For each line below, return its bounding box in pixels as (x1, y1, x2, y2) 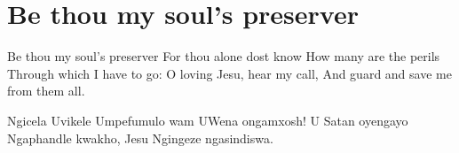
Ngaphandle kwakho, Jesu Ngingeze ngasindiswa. (7, 128, 273, 147)
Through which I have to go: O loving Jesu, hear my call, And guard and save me (7, 64, 452, 82)
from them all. (7, 81, 85, 100)
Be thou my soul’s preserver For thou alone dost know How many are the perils (7, 47, 440, 65)
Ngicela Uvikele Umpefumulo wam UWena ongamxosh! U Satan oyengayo (7, 111, 408, 129)
